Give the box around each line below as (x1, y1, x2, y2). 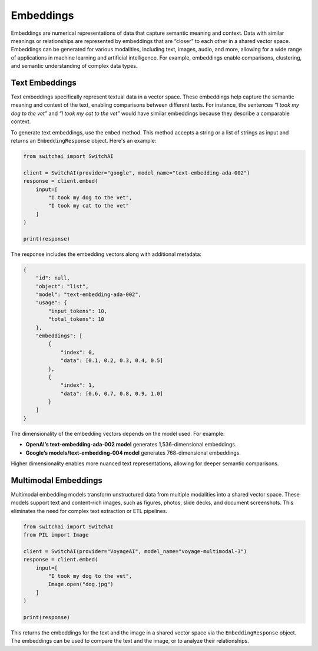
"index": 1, (60, 382, 95, 389)
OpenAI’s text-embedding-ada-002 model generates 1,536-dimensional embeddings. (25, 441, 237, 448)
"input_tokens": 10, (48, 307, 108, 314)
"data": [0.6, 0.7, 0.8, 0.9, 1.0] (60, 390, 163, 397)
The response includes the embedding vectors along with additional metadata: (11, 251, 201, 258)
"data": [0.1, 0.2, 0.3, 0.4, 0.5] (60, 357, 163, 364)
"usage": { (35, 300, 67, 306)
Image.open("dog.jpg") (48, 581, 114, 588)
